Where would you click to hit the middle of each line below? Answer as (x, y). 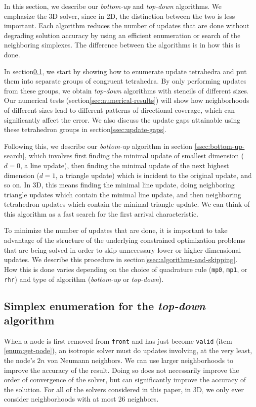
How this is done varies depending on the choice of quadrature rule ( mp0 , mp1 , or (126, 269)
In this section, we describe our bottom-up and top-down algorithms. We (113, 6)
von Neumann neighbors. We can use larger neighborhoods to (140, 360)
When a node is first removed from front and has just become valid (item (118, 340)
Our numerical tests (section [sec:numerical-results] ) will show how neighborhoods (127, 100)
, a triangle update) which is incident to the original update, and (154, 175)
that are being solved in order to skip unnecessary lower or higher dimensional (123, 249)
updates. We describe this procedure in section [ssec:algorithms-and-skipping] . (121, 259)
